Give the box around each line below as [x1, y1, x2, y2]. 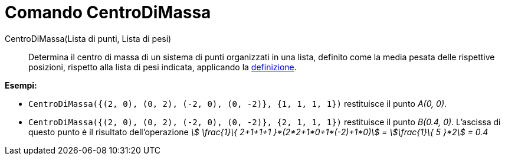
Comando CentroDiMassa [5, 2, 211, 22]
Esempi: [5, 80, 37, 90]
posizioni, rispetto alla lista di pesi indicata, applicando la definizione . [28, 61, 297, 72]
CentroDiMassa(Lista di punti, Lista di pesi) [5, 33, 172, 44]
